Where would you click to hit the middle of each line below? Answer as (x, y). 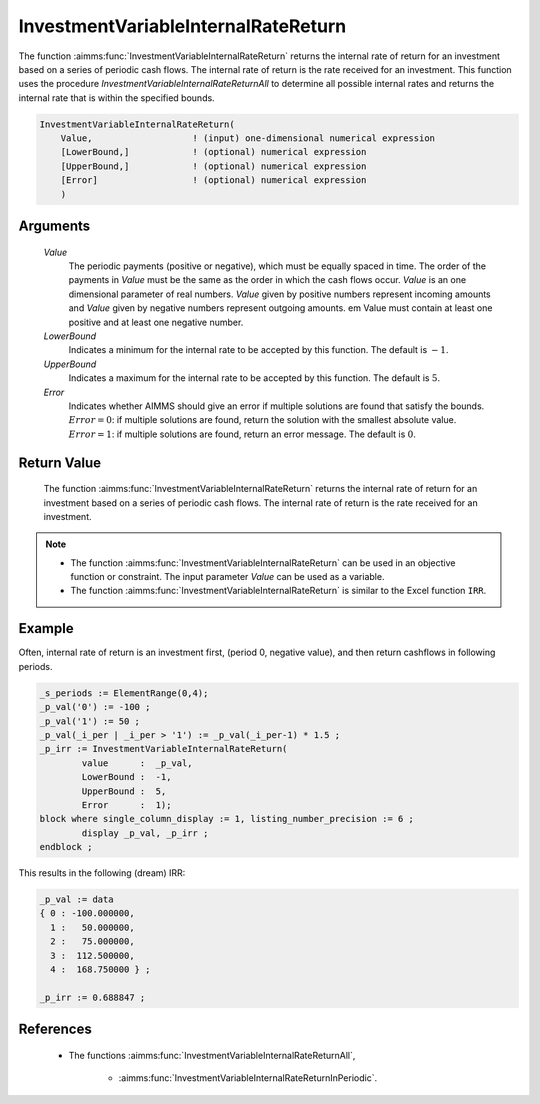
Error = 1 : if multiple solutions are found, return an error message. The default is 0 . (242, 434)
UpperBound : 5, (124, 791)
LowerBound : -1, (126, 777)
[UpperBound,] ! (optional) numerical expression (213, 166)
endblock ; (66, 847)
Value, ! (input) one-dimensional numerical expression (247, 138)
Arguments (54, 226)
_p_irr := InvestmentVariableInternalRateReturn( (163, 749)
